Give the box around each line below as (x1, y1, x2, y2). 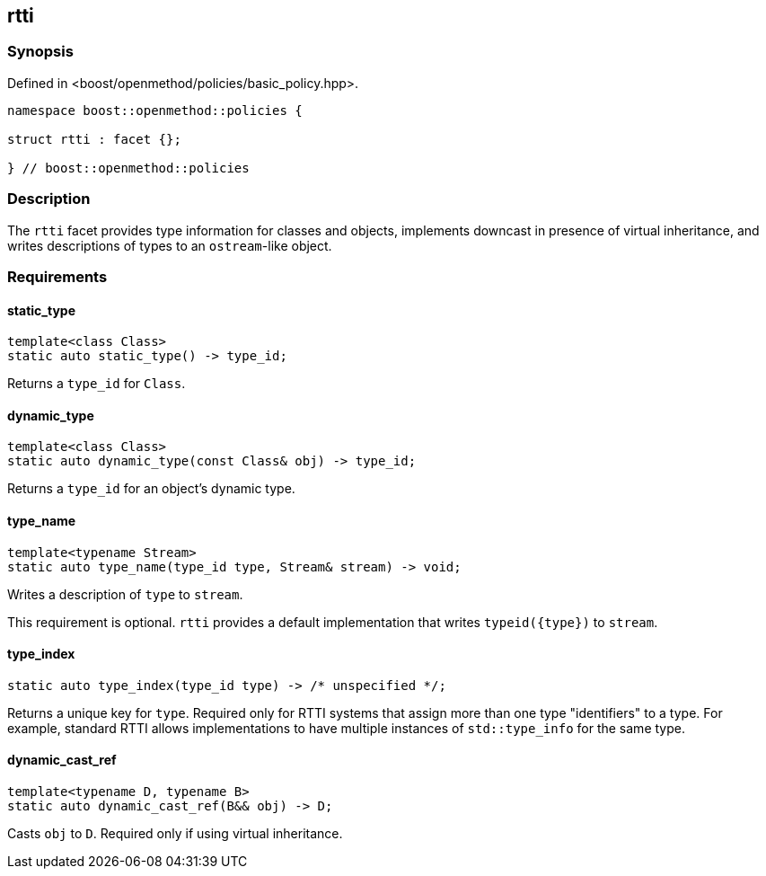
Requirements (7, 267, 108, 286)
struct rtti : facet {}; (7, 131, 181, 146)
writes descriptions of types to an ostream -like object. (7, 237, 332, 253)
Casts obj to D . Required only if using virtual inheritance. (7, 826, 343, 842)
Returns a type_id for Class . (7, 376, 186, 392)
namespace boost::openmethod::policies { (7, 102, 303, 118)
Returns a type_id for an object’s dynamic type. (7, 481, 295, 497)
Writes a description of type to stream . (7, 586, 243, 602)
